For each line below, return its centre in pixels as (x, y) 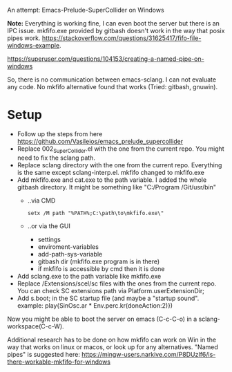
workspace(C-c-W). (36, 326)
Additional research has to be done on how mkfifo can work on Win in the (112, 340)
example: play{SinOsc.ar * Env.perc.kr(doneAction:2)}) (95, 305)
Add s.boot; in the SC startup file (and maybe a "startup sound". (108, 298)
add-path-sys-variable (70, 254)
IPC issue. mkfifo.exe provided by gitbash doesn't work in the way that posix (116, 31)
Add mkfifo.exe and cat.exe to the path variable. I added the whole (112, 180)
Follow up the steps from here (60, 133)
